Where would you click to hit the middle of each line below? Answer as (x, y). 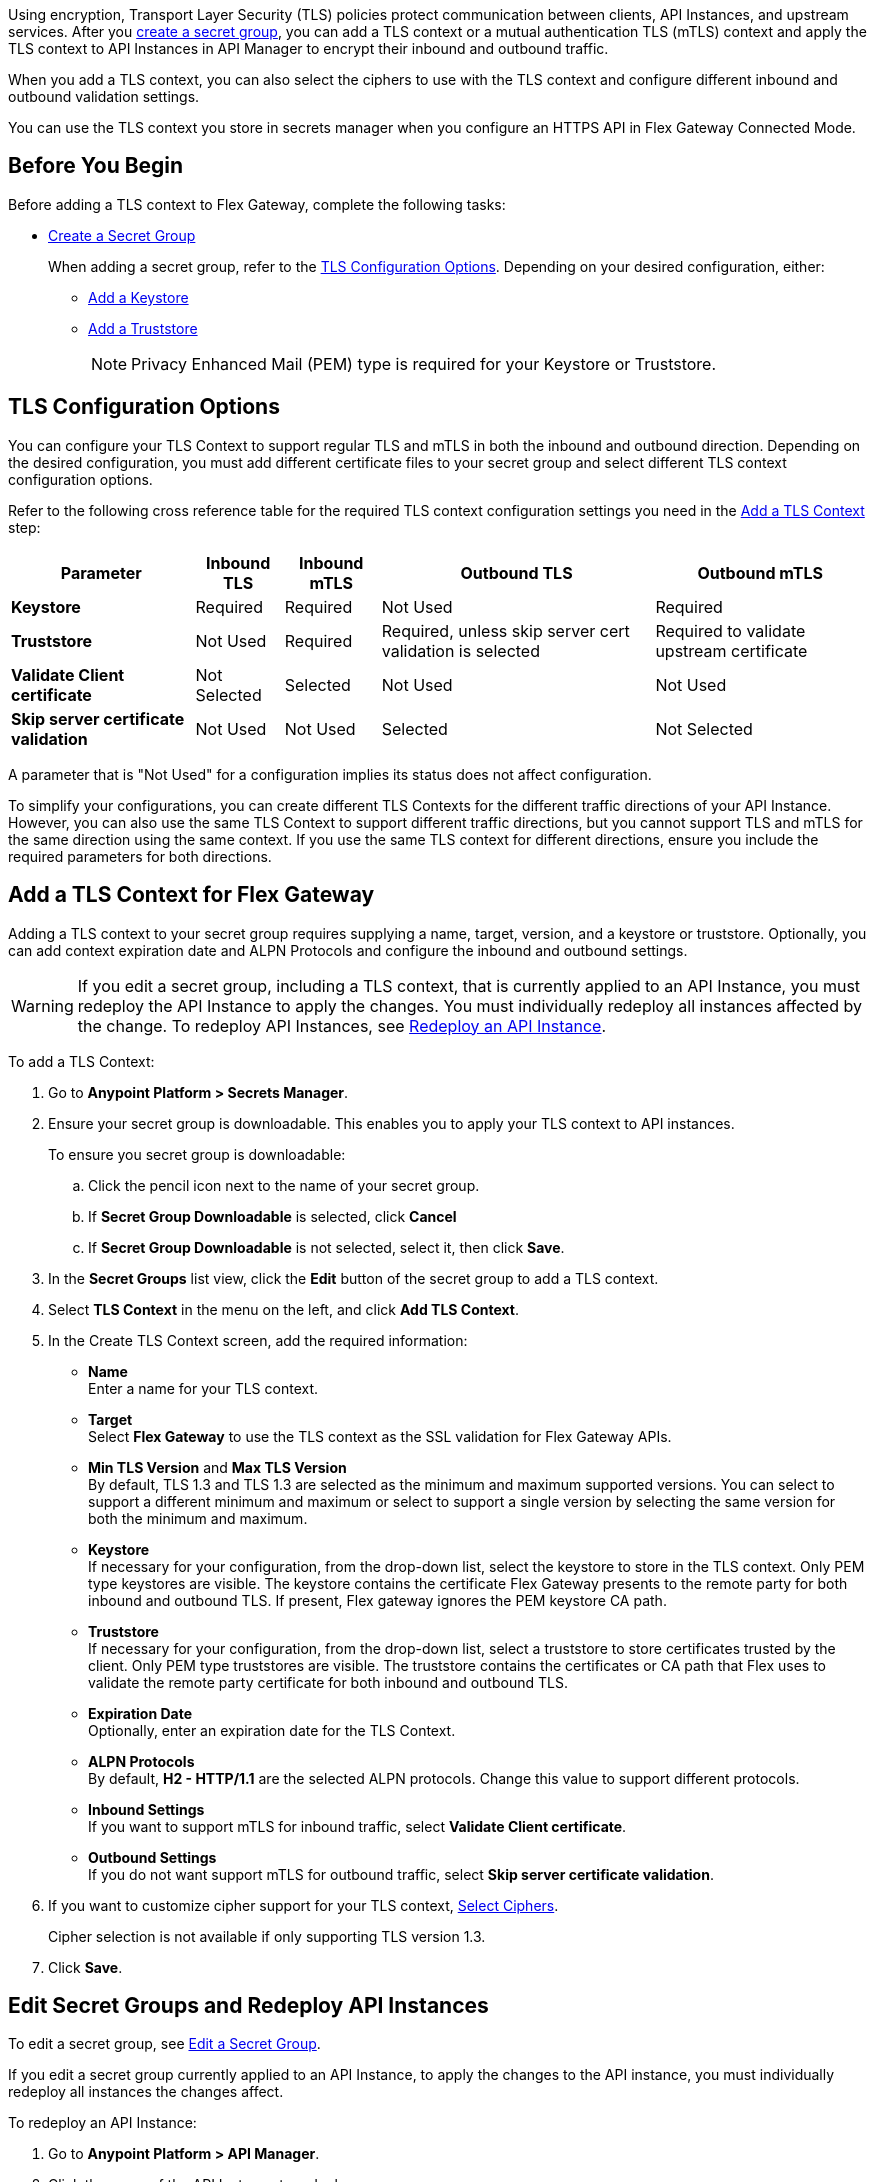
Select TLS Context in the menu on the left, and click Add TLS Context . (283, 1309)
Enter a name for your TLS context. (203, 1388)
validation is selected (460, 650)
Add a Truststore (143, 328)
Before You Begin (96, 166)
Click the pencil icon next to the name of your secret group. (284, 1185)
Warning (42, 1005)
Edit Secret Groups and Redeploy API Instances (248, 2005)
